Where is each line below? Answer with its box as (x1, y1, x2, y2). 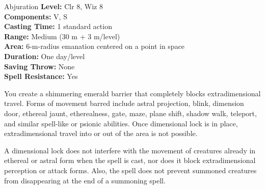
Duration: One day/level (4, 50, 85, 61)
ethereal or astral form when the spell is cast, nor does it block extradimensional (4, 155, 256, 166)
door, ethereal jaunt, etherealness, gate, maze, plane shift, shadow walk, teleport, (4, 107, 257, 118)
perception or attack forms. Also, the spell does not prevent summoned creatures (4, 165, 257, 175)
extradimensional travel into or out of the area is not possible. (4, 128, 198, 139)
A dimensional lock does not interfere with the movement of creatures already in (4, 145, 256, 155)
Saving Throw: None (4, 61, 75, 71)
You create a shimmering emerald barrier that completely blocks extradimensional (4, 88, 261, 98)
